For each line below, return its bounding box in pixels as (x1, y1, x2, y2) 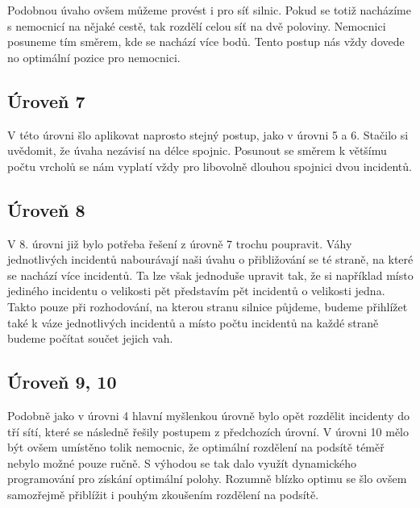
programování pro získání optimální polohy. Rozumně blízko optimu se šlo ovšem (7, 470, 407, 487)
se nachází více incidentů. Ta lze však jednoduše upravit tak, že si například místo (7, 266, 414, 283)
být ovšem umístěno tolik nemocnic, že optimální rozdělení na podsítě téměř (7, 439, 385, 456)
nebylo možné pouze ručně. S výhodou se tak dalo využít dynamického (7, 454, 356, 471)
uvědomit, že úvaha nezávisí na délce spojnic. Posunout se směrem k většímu (7, 142, 387, 159)
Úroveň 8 (7, 197, 85, 222)
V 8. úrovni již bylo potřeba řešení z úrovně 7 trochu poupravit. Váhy (7, 235, 352, 252)
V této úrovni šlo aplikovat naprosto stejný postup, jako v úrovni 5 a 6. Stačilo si (7, 126, 409, 143)
